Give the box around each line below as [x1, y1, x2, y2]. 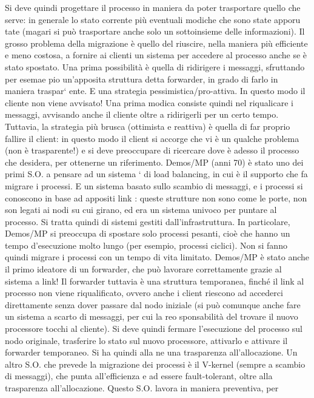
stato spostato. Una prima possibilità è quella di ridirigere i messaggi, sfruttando [5, 60, 305, 73]
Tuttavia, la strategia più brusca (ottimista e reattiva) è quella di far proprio [5, 120, 290, 132]
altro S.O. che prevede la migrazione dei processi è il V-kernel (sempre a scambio [5, 357, 306, 370]
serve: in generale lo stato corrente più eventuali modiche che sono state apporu [5, 13, 301, 25]
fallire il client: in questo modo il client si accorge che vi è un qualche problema [5, 132, 299, 144]
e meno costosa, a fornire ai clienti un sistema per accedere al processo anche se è [5, 49, 307, 61]
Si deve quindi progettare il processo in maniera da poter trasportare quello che [5, 1, 301, 13]
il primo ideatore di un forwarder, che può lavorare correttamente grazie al [5, 263, 282, 275]
